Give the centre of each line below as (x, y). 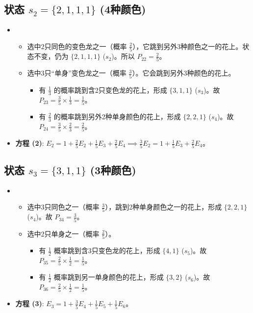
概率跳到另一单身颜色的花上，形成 (109, 277)
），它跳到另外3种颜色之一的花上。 (188, 46)
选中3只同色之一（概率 (63, 207)
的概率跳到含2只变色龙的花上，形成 (110, 90)
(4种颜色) (123, 9)
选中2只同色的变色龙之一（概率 (77, 46)
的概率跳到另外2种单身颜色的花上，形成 (117, 116)
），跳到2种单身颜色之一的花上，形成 (164, 207)
